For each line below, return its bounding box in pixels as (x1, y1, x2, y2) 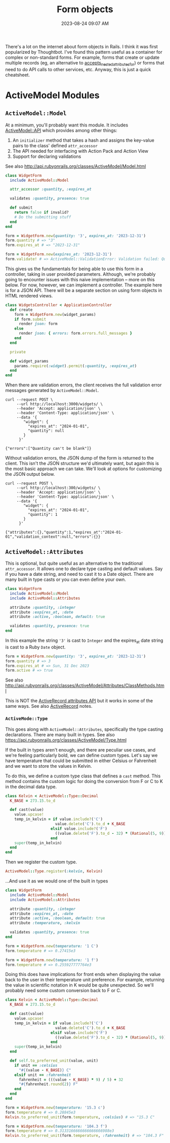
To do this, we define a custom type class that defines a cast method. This (5, 773, 161, 779)
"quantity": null (27, 428, 65, 434)
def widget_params (10, 358, 49, 364)
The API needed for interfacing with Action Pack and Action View (12, 148, 149, 154)
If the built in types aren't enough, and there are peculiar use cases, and (5, 746, 156, 753)
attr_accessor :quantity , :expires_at (10, 187, 92, 192)
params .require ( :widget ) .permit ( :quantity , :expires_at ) (14, 363, 137, 369)
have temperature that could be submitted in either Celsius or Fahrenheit (5, 758, 157, 764)
